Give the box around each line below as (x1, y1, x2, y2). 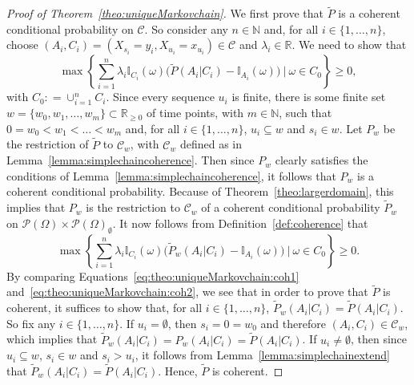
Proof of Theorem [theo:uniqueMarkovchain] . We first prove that (6, 5, 324, 22)
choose (6, 36, 38, 53)
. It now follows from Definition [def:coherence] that (112, 214, 368, 231)
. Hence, (158, 362, 198, 379)
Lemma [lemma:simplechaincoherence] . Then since (6, 152, 255, 168)
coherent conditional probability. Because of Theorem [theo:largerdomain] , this (6, 183, 394, 200)
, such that (279, 104, 332, 121)
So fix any (6, 314, 56, 331)
